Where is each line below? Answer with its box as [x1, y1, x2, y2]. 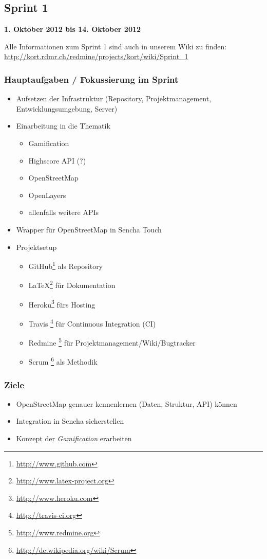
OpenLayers [28, 189, 66, 200]
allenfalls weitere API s [28, 207, 99, 218]
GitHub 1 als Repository [28, 259, 103, 271]
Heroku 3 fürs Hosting [28, 297, 96, 310]
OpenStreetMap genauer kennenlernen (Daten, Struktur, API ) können [16, 398, 237, 409]
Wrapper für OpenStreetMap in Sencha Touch [16, 224, 162, 235]
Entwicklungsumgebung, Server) [16, 103, 118, 114]
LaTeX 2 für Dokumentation [28, 278, 116, 291]
